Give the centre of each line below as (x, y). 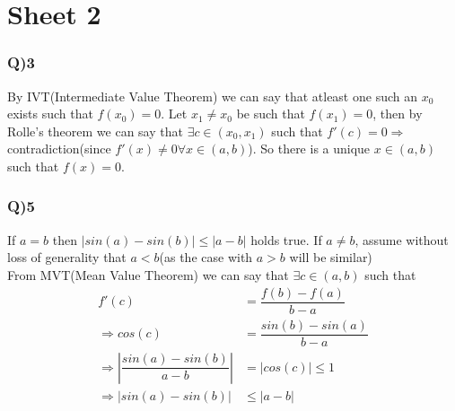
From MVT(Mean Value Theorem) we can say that (148, 274)
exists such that (50, 114)
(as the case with (206, 257)
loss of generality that (67, 257)
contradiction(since (59, 149)
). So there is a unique (309, 149)
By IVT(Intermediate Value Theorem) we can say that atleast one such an (212, 96)
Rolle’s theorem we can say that (95, 131)
